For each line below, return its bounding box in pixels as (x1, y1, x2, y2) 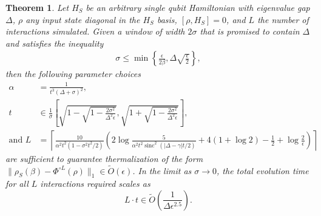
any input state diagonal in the (25, 13, 140, 25)
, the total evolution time (217, 164, 309, 177)
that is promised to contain (200, 25, 300, 38)
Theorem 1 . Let (5, 1, 69, 13)
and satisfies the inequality (5, 36, 104, 49)
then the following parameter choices (5, 67, 141, 80)
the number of (257, 13, 309, 25)
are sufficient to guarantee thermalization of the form (5, 152, 203, 164)
